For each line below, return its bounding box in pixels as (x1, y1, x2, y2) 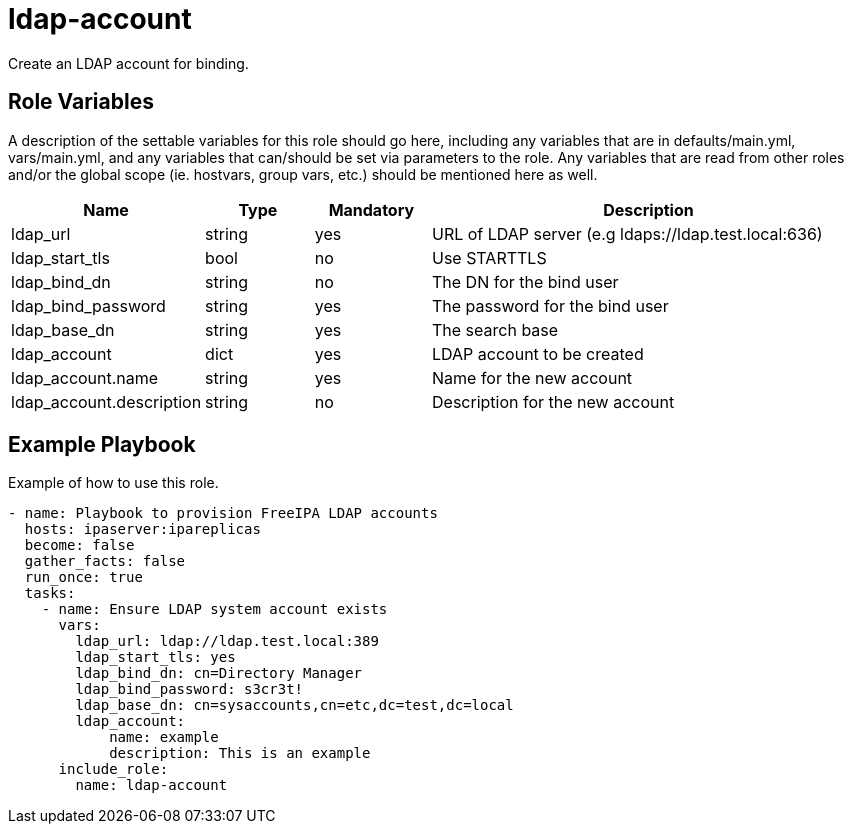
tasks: (24, 585, 76, 602)
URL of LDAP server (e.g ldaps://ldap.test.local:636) (432, 223, 823, 244)
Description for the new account (432, 391, 675, 412)
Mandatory (328, 199, 415, 220)
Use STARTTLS (432, 247, 547, 268)
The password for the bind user (432, 295, 669, 316)
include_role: (58, 761, 169, 778)
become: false (24, 537, 135, 554)
